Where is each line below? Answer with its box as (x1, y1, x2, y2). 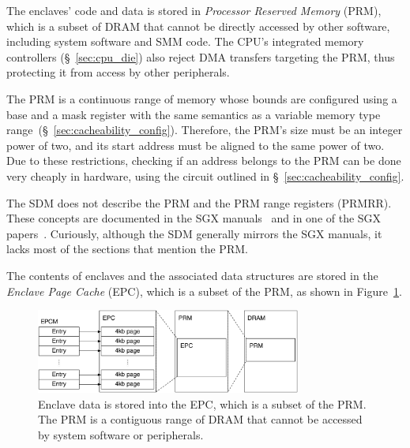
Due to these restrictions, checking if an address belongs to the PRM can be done (6, 152, 401, 169)
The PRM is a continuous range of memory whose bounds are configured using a (6, 90, 397, 106)
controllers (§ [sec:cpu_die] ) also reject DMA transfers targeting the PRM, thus (6, 48, 395, 65)
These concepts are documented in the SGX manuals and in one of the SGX (6, 210, 382, 226)
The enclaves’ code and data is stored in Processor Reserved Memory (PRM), (6, 2, 382, 18)
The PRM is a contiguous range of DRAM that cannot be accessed (38, 411, 363, 427)
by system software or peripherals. (38, 426, 204, 442)
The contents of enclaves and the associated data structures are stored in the (6, 267, 378, 283)
